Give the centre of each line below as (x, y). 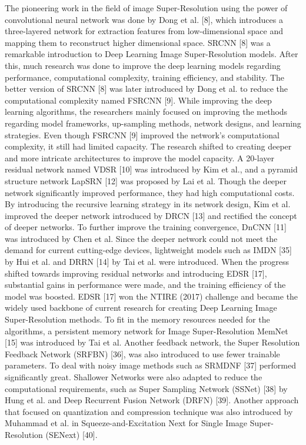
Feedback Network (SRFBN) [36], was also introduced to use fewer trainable (142, 353)
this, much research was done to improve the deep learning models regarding (143, 65)
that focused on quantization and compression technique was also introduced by (149, 411)
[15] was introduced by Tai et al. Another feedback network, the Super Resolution (152, 342)
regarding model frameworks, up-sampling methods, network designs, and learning (153, 123)
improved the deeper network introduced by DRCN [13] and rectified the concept (151, 215)
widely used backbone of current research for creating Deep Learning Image (141, 308)
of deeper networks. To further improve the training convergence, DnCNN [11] (146, 227)
